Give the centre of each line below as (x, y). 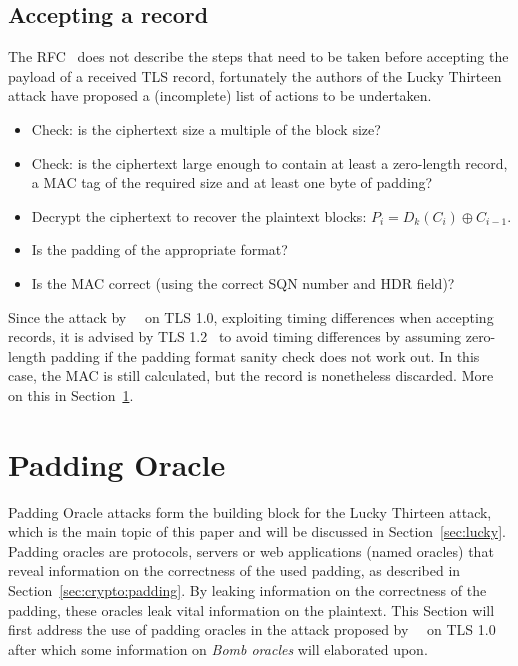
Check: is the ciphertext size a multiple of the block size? (206, 128)
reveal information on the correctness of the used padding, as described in (234, 570)
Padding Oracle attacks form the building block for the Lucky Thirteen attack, (250, 511)
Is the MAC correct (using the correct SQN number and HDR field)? (243, 282)
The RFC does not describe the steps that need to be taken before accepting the (258, 56)
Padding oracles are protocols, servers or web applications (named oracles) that (251, 550)
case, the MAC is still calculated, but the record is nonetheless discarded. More (251, 375)
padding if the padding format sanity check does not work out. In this (265, 355)
